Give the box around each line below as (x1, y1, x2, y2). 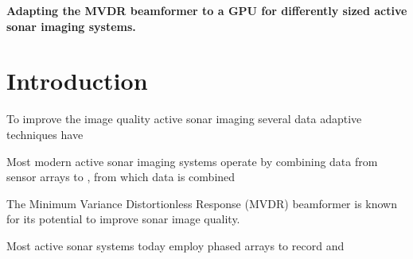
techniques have (6, 126, 84, 142)
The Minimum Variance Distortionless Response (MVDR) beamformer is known (6, 195, 397, 211)
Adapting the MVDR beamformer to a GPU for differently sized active (6, 2, 407, 18)
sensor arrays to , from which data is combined (6, 168, 236, 185)
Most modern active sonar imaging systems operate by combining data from (6, 153, 378, 169)
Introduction (6, 64, 148, 97)
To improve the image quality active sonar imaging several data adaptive (6, 110, 362, 127)
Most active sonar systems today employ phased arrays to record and (6, 237, 345, 253)
